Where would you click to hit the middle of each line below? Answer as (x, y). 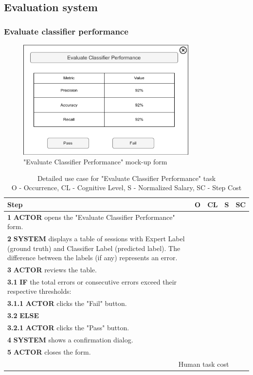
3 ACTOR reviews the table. (52, 270)
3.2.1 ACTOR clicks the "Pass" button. (68, 328)
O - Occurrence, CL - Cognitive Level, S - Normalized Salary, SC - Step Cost (126, 187)
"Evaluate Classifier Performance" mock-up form (95, 161)
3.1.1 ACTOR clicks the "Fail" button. (67, 303)
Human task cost (204, 364)
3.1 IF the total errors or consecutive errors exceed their (92, 281)
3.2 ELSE (23, 315)
